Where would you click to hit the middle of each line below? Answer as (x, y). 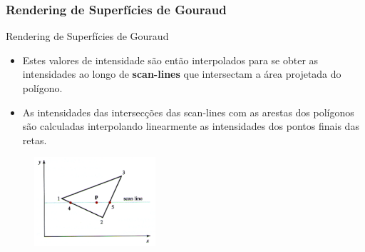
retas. (35, 140)
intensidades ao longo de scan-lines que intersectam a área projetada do (182, 74)
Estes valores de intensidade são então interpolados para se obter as (170, 60)
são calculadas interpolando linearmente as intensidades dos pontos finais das (191, 126)
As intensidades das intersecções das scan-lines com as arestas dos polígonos (188, 112)
